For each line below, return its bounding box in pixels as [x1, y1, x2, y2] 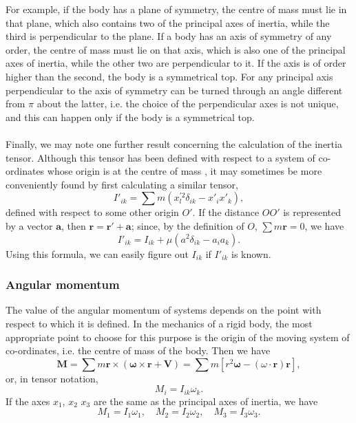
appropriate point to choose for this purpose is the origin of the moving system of [6, 329, 350, 344]
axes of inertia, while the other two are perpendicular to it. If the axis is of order [6, 56, 346, 70]
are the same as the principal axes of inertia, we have [93, 393, 318, 408]
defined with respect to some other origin [6, 205, 179, 219]
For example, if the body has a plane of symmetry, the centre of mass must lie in [6, 2, 347, 16]
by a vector [6, 218, 53, 232]
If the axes [6, 393, 50, 408]
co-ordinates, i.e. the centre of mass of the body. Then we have [6, 343, 271, 358]
